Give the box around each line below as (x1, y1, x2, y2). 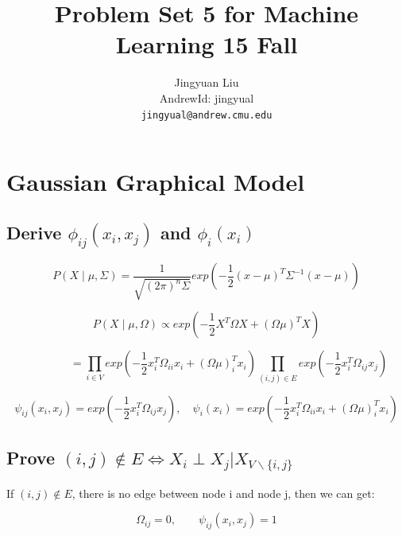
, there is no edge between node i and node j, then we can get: (72, 484, 375, 501)
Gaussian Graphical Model (6, 165, 305, 198)
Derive (6, 219, 62, 244)
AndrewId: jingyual (159, 89, 254, 106)
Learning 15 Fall (115, 28, 298, 60)
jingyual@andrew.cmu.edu (141, 109, 273, 121)
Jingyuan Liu (174, 74, 239, 91)
